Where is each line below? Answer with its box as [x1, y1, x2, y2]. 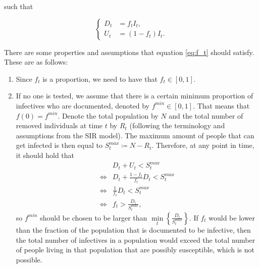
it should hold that [16, 149, 75, 160]
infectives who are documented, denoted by [16, 100, 149, 111]
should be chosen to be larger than [40, 212, 147, 223]
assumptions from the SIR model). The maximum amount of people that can [16, 130, 254, 140]
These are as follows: [4, 57, 68, 67]
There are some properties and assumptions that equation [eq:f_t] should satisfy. [4, 46, 254, 57]
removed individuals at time [16, 120, 103, 131]
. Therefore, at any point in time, [151, 140, 254, 150]
